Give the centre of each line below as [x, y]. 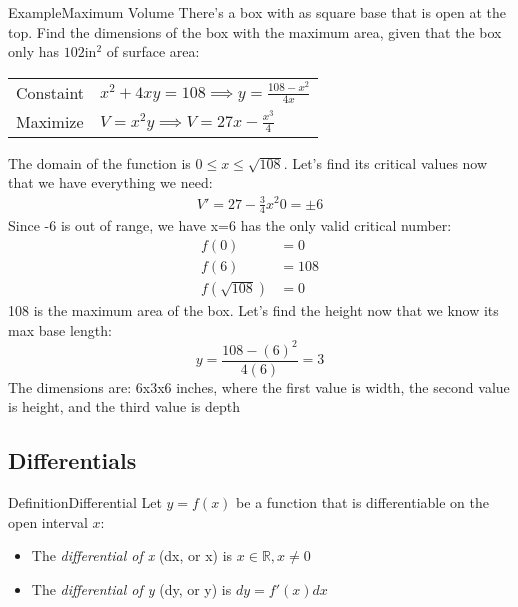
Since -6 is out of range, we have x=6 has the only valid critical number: [230, 225]
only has [34, 51]
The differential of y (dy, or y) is [131, 588]
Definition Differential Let [85, 502]
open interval [48, 521]
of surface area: [153, 51]
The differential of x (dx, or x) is [132, 555]
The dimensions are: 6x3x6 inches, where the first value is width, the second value [259, 386]
